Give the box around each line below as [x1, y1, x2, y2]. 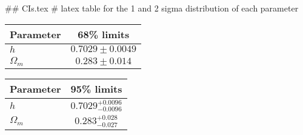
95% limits [70, 81, 122, 96]
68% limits [78, 27, 130, 41]
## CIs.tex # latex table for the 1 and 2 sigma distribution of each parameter [5, 2, 299, 14]
